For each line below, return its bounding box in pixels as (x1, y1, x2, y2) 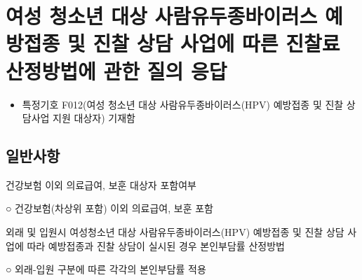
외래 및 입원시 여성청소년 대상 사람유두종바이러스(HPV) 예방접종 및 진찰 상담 (6, 225, 344, 239)
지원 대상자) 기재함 (53, 111, 135, 125)
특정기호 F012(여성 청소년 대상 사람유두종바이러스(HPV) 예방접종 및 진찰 (22, 97, 344, 111)
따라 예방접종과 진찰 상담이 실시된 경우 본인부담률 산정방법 (27, 238, 285, 253)
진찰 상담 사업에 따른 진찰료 (93, 29, 340, 57)
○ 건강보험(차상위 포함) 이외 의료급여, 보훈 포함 (6, 201, 213, 216)
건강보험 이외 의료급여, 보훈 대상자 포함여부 (6, 177, 196, 192)
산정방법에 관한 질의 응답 (6, 56, 227, 85)
